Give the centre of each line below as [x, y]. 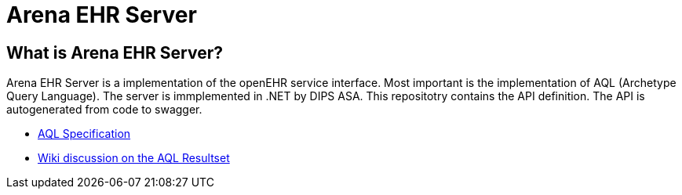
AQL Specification [84, 134]
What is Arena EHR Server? [115, 52]
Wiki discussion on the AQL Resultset [134, 158]
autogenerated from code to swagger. [104, 110]
